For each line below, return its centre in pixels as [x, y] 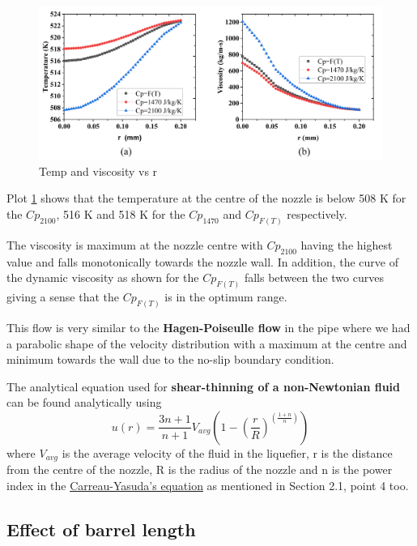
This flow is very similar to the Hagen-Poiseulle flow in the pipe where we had [208, 327]
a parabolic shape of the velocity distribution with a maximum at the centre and [207, 343]
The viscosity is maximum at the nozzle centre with [135, 244]
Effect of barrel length [101, 529]
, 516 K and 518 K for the [121, 214]
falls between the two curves [314, 277]
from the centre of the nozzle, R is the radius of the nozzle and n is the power [200, 469]
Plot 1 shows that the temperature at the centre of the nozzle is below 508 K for [206, 198]
